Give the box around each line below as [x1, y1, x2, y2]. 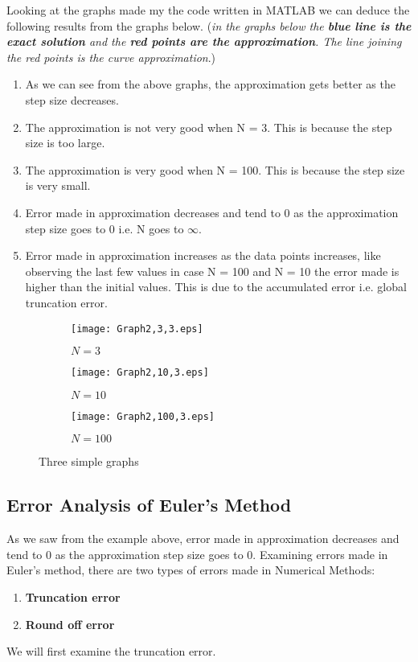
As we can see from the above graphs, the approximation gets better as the [25, 76, 395, 93]
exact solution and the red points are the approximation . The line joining [6, 33, 402, 50]
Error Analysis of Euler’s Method [6, 492, 292, 517]
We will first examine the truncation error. [6, 643, 216, 660]
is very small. [25, 177, 91, 194]
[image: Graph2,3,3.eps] [71, 323, 203, 335]
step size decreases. [25, 91, 119, 108]
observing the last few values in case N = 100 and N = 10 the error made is [25, 262, 400, 279]
